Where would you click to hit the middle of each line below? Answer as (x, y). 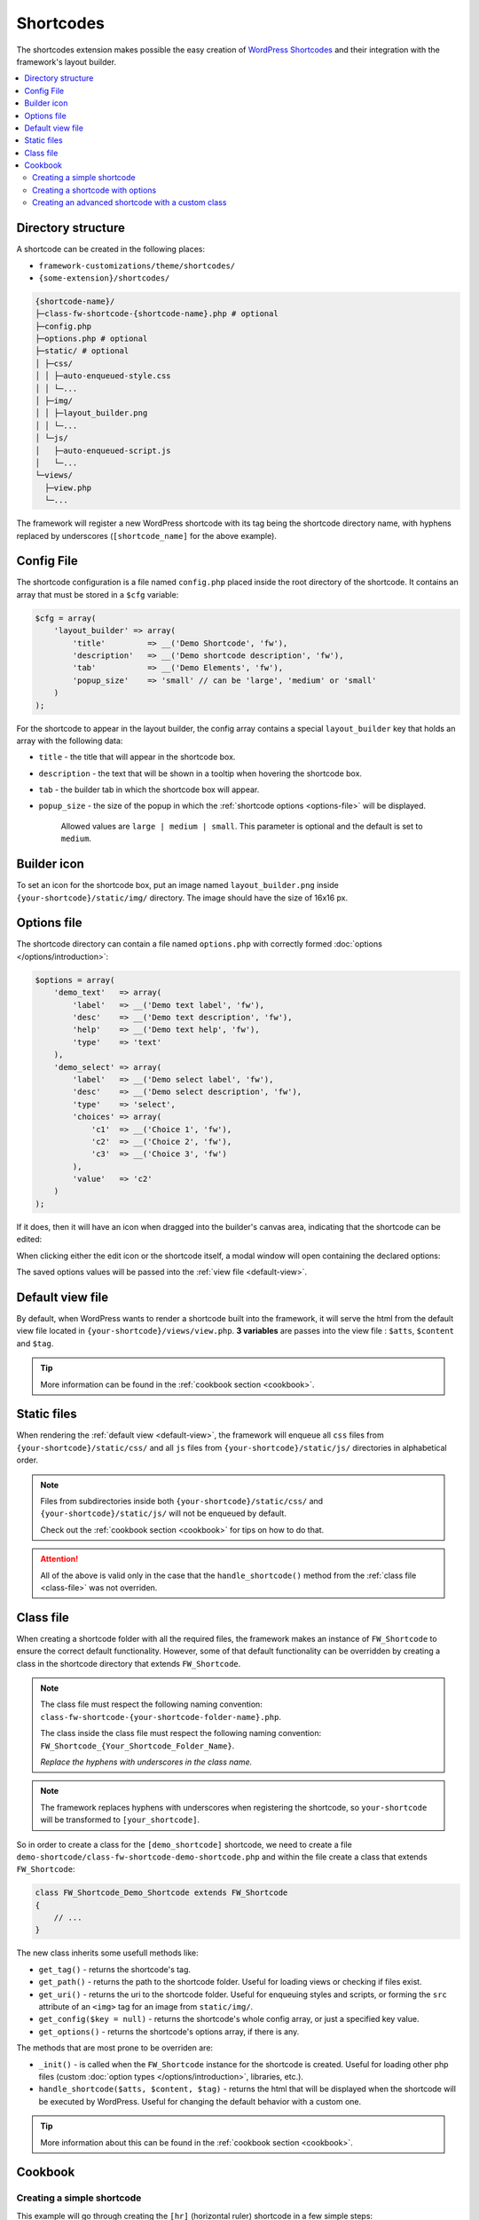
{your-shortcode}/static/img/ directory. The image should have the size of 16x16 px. (182, 898)
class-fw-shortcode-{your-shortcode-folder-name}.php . (161, 1717)
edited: (29, 1240)
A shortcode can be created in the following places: (111, 250)
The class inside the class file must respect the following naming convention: (181, 1733)
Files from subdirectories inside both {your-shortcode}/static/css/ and (182, 1501)
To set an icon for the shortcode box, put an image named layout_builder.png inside (177, 885)
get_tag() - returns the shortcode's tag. (114, 1969)
